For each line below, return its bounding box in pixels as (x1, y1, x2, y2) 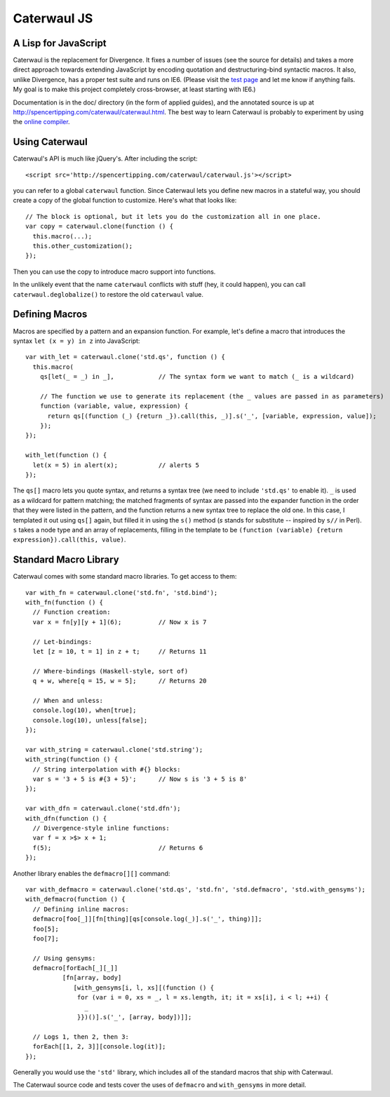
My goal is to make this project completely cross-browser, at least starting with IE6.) (13, 85, 256, 94)
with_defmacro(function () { (25, 895, 126, 903)
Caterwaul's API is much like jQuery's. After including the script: (13, 154, 198, 163)
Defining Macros (13, 309, 88, 321)
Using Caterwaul (13, 136, 88, 148)
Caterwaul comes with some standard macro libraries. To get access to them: (13, 572, 237, 581)
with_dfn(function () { (25, 814, 107, 822)
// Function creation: (32, 608, 111, 617)
